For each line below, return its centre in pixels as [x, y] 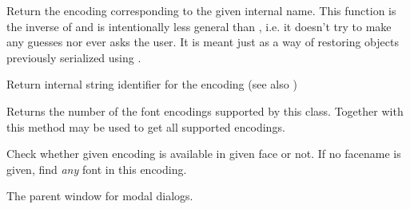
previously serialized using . [74, 57]
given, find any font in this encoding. [97, 169]
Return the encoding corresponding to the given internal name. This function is [201, 10]
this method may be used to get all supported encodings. [146, 126]
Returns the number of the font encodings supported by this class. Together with [205, 110]
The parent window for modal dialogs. [100, 196]
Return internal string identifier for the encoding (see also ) [152, 84]
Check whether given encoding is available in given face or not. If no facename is [204, 154]
